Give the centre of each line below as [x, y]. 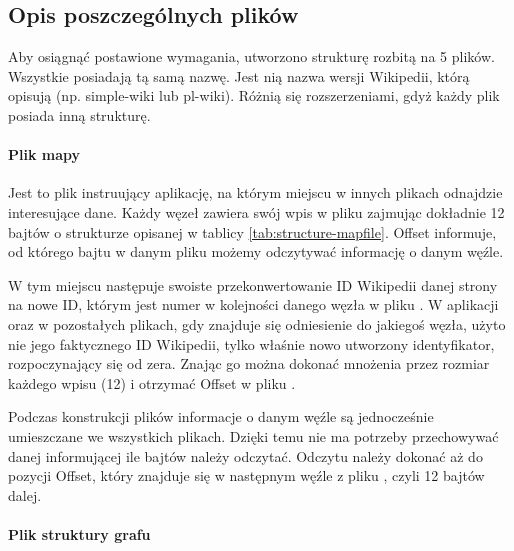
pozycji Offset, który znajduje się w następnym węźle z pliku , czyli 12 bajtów [246, 475]
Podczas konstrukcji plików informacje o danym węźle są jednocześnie [221, 416]
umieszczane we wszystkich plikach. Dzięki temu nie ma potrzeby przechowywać [253, 435]
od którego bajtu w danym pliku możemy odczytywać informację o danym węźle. [256, 251]
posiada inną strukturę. [79, 114]
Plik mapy [44, 154]
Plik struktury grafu [79, 533]
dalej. [25, 494]
